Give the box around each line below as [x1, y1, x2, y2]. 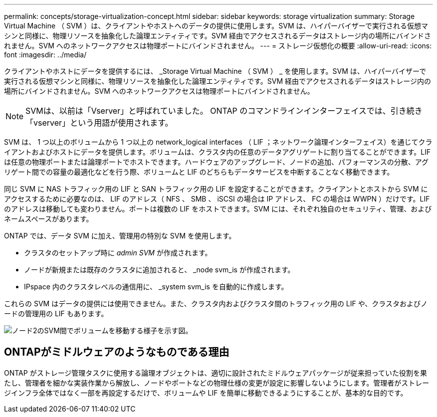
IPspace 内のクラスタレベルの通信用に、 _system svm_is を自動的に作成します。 [24, 282, 288, 291]
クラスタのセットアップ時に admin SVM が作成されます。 [24, 248, 212, 257]
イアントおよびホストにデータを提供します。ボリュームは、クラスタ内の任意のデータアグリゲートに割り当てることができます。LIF [4, 148, 431, 156]
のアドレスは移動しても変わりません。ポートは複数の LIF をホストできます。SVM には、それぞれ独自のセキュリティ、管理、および [4, 205, 432, 213]
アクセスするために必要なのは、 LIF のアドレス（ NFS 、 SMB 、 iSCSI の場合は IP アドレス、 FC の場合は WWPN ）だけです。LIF [4, 195, 430, 203]
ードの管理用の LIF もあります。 [4, 309, 108, 318]
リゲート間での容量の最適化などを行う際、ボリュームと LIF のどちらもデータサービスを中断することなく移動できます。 [4, 168, 394, 176]
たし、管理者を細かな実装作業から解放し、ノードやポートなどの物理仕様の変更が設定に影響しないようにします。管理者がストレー [4, 378, 430, 387]
